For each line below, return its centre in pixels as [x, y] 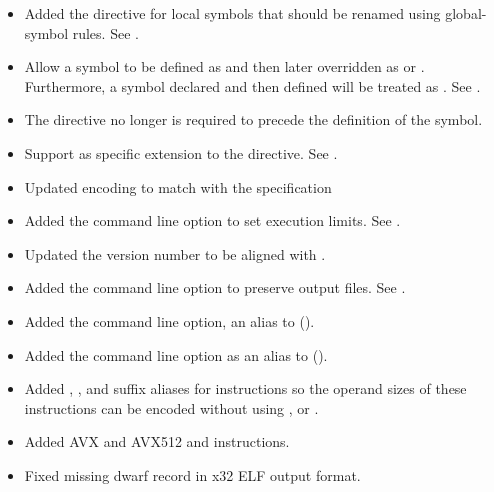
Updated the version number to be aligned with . [175, 253]
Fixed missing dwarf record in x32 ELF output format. [192, 474]
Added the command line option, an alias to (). [169, 320]
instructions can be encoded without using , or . [171, 407]
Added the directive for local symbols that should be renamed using [232, 13]
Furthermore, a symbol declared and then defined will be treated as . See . [252, 85]
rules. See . [105, 32]
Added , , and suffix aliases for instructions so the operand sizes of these [245, 388]
